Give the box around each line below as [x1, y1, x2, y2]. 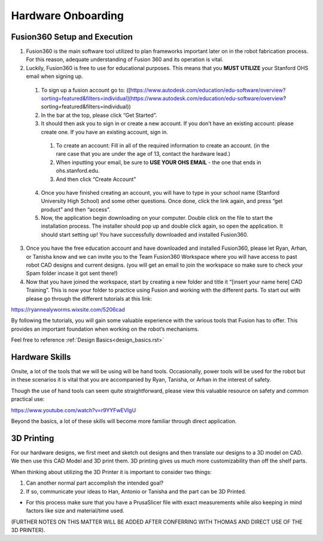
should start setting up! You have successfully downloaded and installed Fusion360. [41, 231, 248, 238]
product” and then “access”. [41, 205, 111, 213]
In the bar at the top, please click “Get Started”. [41, 111, 157, 119]
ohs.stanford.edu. [56, 167, 100, 174]
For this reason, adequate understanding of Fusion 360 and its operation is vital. [26, 56, 224, 63]
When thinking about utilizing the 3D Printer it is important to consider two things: [11, 468, 212, 476]
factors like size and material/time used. [26, 507, 125, 515]
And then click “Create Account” [56, 176, 136, 183]
